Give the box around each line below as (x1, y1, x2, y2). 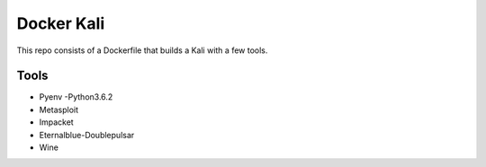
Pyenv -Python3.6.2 (39, 92, 113, 102)
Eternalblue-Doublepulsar (39, 129, 135, 140)
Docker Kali (16, 13, 105, 33)
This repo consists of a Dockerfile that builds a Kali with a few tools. (16, 45, 268, 56)
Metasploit (39, 104, 79, 115)
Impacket (39, 117, 74, 127)
